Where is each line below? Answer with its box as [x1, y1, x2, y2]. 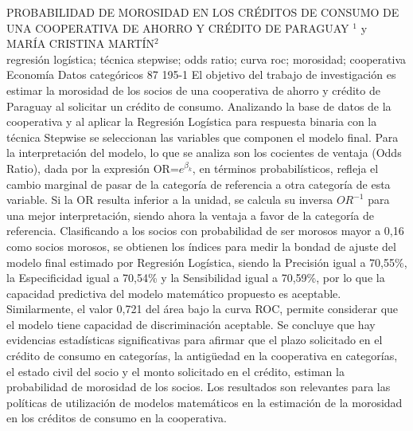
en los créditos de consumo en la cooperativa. [6, 409, 227, 426]
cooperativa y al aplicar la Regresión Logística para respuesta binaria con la [6, 113, 377, 130]
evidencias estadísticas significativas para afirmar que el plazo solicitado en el [6, 331, 383, 348]
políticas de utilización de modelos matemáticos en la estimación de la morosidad [6, 394, 403, 410]
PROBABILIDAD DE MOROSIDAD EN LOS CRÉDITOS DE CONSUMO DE [6, 4, 399, 20]
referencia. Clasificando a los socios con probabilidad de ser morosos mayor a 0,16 [6, 222, 404, 239]
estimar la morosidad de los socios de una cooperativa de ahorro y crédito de [6, 81, 380, 98]
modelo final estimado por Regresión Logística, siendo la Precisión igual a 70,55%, [6, 253, 407, 270]
